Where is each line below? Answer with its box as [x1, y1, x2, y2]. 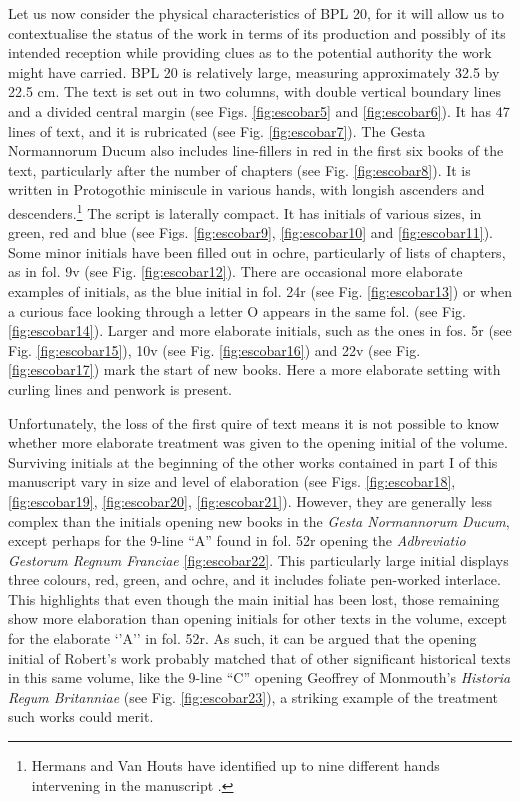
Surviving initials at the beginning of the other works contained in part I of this [8, 451, 498, 472]
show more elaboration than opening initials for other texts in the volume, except [8, 608, 507, 629]
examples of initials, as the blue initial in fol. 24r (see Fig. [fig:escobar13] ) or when [8, 280, 512, 301]
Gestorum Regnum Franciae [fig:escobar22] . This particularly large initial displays [8, 549, 509, 570]
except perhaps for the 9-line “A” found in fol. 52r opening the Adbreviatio [8, 530, 466, 551]
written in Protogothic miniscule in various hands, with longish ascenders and [8, 179, 485, 200]
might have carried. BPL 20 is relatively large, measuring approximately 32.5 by [8, 61, 500, 82]
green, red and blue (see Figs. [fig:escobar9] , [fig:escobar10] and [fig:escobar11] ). [8, 222, 494, 243]
